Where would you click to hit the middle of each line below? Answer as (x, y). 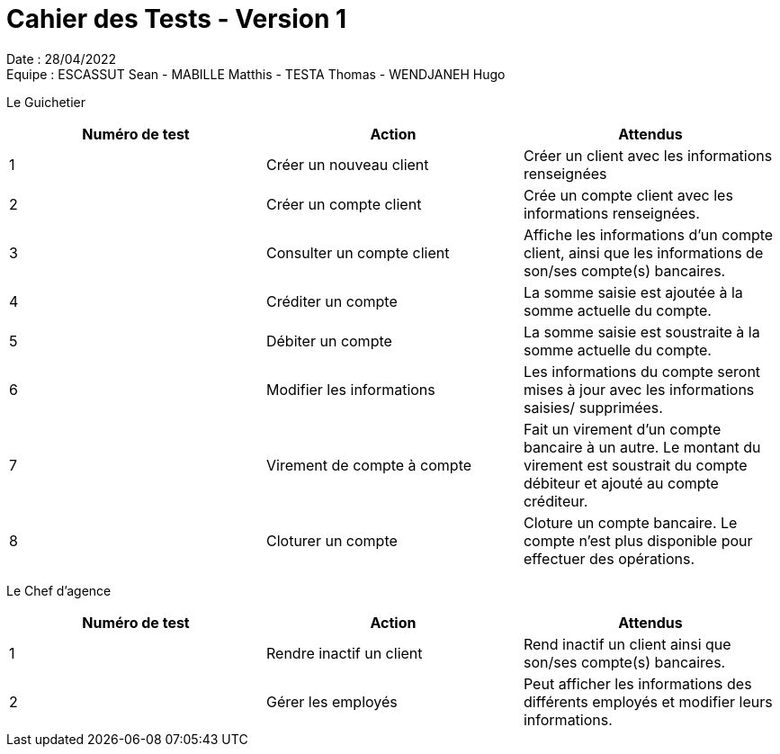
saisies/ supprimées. (593, 407)
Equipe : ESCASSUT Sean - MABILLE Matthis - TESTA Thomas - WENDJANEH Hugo (256, 74)
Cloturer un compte (332, 540)
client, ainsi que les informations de (643, 252)
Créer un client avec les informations (648, 155)
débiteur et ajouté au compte (621, 483)
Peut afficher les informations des (637, 683)
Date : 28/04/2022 (62, 58)
